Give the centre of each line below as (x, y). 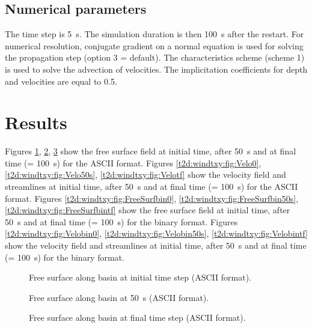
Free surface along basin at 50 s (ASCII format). (119, 297)
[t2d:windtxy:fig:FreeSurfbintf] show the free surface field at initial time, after (148, 210)
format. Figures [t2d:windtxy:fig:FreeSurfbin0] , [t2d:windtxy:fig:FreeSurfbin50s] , (152, 198)
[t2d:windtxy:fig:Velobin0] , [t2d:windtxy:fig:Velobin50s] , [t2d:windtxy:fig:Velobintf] (156, 233)
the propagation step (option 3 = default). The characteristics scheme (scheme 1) (155, 57)
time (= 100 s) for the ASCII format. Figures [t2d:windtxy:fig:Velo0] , (133, 162)
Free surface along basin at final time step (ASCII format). (137, 317)
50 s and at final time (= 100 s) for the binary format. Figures (121, 221)
